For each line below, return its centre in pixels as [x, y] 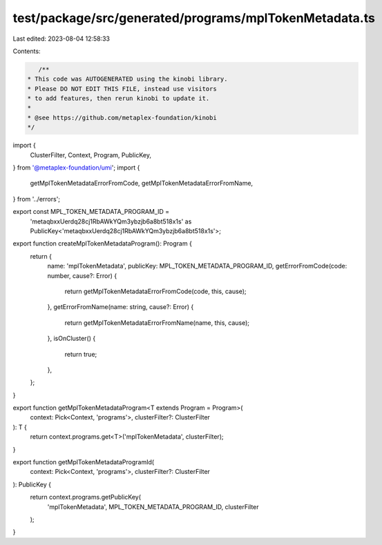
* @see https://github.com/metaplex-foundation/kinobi [122, 118]
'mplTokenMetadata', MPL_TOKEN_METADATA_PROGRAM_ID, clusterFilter [153, 506]
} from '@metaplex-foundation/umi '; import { [76, 168]
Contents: [27, 51]
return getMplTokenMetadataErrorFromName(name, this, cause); [157, 323]
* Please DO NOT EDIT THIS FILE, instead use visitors [122, 89]
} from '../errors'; [37, 199]
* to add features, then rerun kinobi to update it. [118, 99]
